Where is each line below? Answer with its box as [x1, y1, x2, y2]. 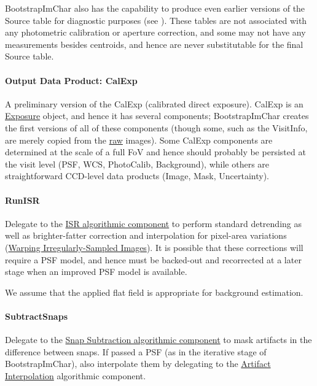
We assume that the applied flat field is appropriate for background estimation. [5, 285, 303, 298]
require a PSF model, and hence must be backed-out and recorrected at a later [5, 253, 302, 266]
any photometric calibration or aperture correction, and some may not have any [5, 26, 306, 39]
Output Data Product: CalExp [5, 74, 138, 87]
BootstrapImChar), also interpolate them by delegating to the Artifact [5, 357, 271, 370]
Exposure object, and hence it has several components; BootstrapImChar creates [5, 109, 309, 122]
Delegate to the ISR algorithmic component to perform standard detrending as [5, 217, 302, 230]
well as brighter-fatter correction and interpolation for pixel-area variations [5, 229, 287, 242]
